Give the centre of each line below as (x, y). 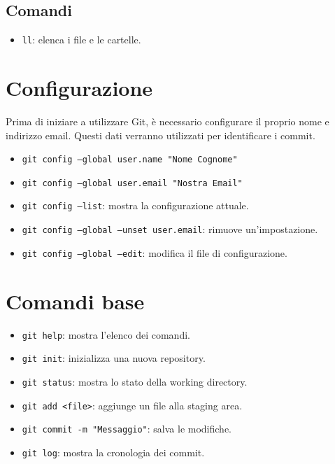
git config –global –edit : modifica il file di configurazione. (155, 252)
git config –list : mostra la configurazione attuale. (135, 205)
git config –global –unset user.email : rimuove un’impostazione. (170, 229)
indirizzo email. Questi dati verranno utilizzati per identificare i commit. (161, 135)
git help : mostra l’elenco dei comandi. (106, 334)
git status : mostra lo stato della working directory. (135, 381)
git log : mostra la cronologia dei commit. (113, 452)
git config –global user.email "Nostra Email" (132, 183)
